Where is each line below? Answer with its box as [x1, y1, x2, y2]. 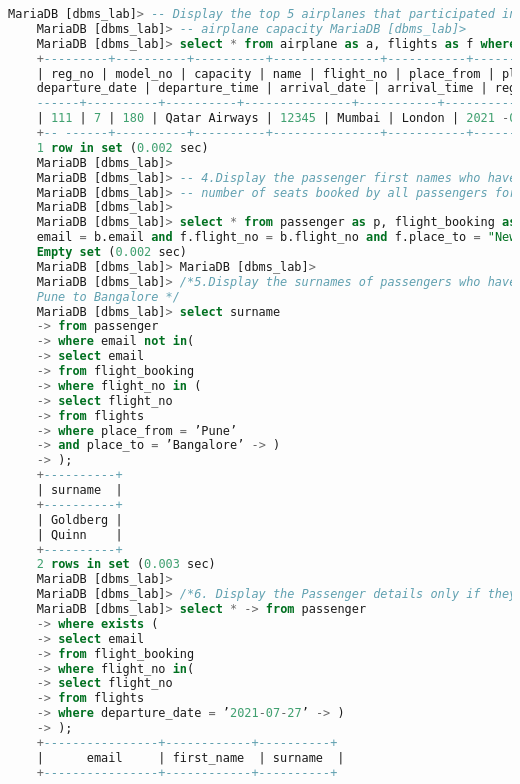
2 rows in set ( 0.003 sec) [36, 557, 216, 572]
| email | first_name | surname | [36, 750, 345, 765]
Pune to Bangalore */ [36, 289, 180, 304]
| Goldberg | [36, 512, 123, 527]
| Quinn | [36, 527, 123, 542]
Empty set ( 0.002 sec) [36, 245, 188, 259]
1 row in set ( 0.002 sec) [36, 140, 209, 155]
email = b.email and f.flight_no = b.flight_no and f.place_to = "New [36, 230, 517, 245]
